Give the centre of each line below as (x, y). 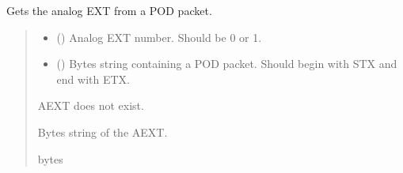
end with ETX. (93, 79)
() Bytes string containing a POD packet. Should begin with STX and (227, 64)
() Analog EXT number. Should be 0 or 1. (159, 37)
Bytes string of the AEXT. (103, 132)
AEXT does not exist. (91, 105)
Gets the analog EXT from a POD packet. (109, 10)
